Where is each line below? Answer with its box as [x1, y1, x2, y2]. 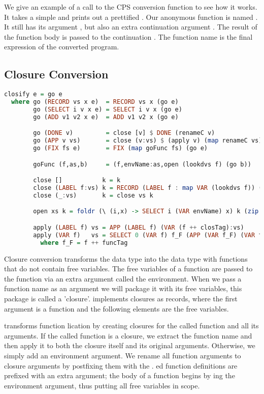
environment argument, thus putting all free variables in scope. [4, 380, 200, 390]
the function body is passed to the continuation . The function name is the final [4, 31, 253, 42]
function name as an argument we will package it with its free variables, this [4, 283, 242, 294]
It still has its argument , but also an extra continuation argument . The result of [4, 21, 257, 32]
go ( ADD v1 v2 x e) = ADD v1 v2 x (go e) [33, 113, 179, 121]
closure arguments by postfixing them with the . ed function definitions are [4, 360, 238, 371]
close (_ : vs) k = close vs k [33, 191, 153, 199]
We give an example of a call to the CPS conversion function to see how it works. [4, 2, 257, 12]
